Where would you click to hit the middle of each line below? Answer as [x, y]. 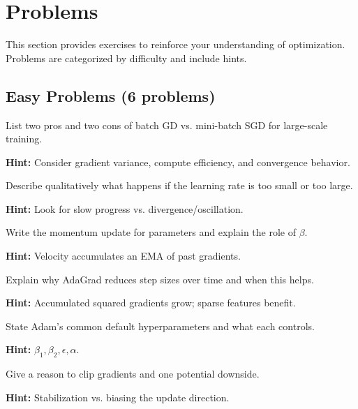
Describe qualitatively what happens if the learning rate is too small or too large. [179, 185]
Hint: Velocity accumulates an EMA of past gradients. [123, 256]
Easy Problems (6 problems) [111, 95]
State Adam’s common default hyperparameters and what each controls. [160, 326]
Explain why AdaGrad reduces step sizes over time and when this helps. [160, 279]
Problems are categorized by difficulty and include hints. [126, 58]
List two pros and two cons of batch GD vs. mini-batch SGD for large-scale [167, 125]
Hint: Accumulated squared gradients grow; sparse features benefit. [151, 303]
